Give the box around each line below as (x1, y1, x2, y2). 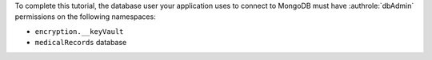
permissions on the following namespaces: (14, 12, 156, 21)
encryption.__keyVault (34, 27, 124, 36)
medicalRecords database (34, 38, 127, 47)
